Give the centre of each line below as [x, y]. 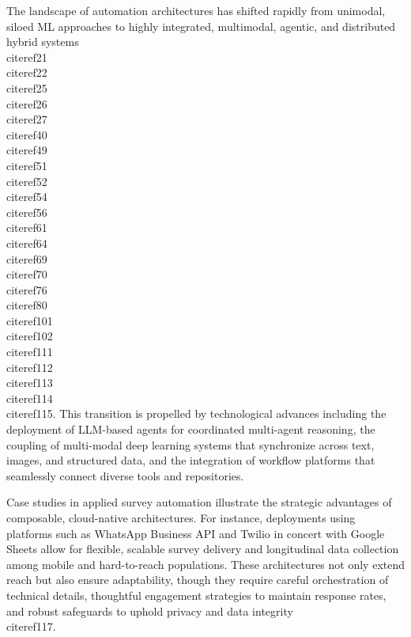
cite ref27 [27, 119]
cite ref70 [27, 274]
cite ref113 [30, 383]
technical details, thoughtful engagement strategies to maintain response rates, [196, 595]
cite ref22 [27, 72]
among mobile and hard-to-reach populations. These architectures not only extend [206, 564]
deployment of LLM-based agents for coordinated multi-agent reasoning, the [191, 429]
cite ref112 [30, 367]
